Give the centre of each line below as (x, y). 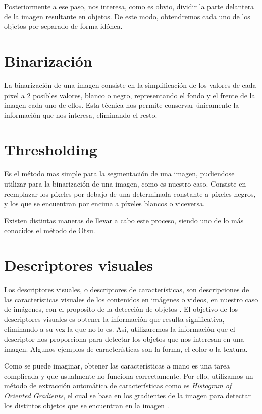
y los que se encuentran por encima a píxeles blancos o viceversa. (104, 203)
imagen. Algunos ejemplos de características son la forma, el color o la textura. (126, 349)
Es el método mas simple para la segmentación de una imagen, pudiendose (119, 174)
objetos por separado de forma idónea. (63, 26)
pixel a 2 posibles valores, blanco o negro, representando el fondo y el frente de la (130, 95)
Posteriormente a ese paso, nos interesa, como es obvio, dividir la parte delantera (129, 6)
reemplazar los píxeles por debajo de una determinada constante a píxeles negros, (130, 193)
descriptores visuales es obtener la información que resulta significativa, (114, 319)
